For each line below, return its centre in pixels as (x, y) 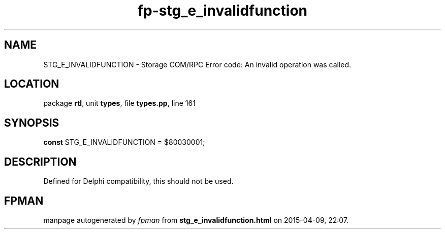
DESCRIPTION (40, 162)
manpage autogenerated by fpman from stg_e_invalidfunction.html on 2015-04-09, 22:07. (196, 220)
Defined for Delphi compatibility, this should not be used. (138, 181)
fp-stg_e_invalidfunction (222, 11)
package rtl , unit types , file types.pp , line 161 (119, 103)
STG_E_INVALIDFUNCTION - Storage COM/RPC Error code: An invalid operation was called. (197, 64)
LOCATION (32, 84)
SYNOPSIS (32, 123)
